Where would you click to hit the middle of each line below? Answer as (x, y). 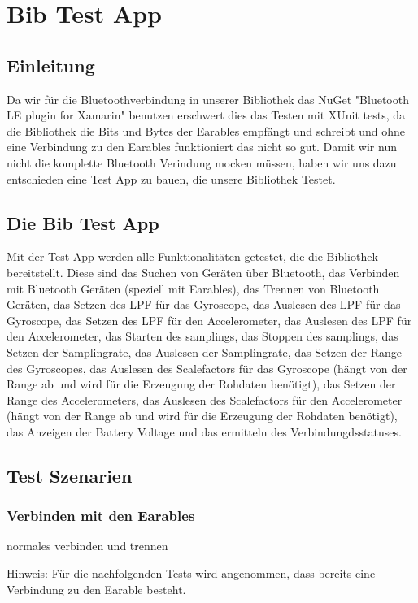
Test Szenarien (70, 475)
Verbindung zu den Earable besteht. (96, 589)
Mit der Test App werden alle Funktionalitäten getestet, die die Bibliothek (192, 256)
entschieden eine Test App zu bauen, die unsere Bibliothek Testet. (171, 178)
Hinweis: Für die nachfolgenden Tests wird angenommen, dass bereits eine (191, 573)
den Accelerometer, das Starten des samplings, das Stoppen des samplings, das (202, 336)
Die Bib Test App (83, 222)
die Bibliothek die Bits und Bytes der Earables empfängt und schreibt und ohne (206, 130)
